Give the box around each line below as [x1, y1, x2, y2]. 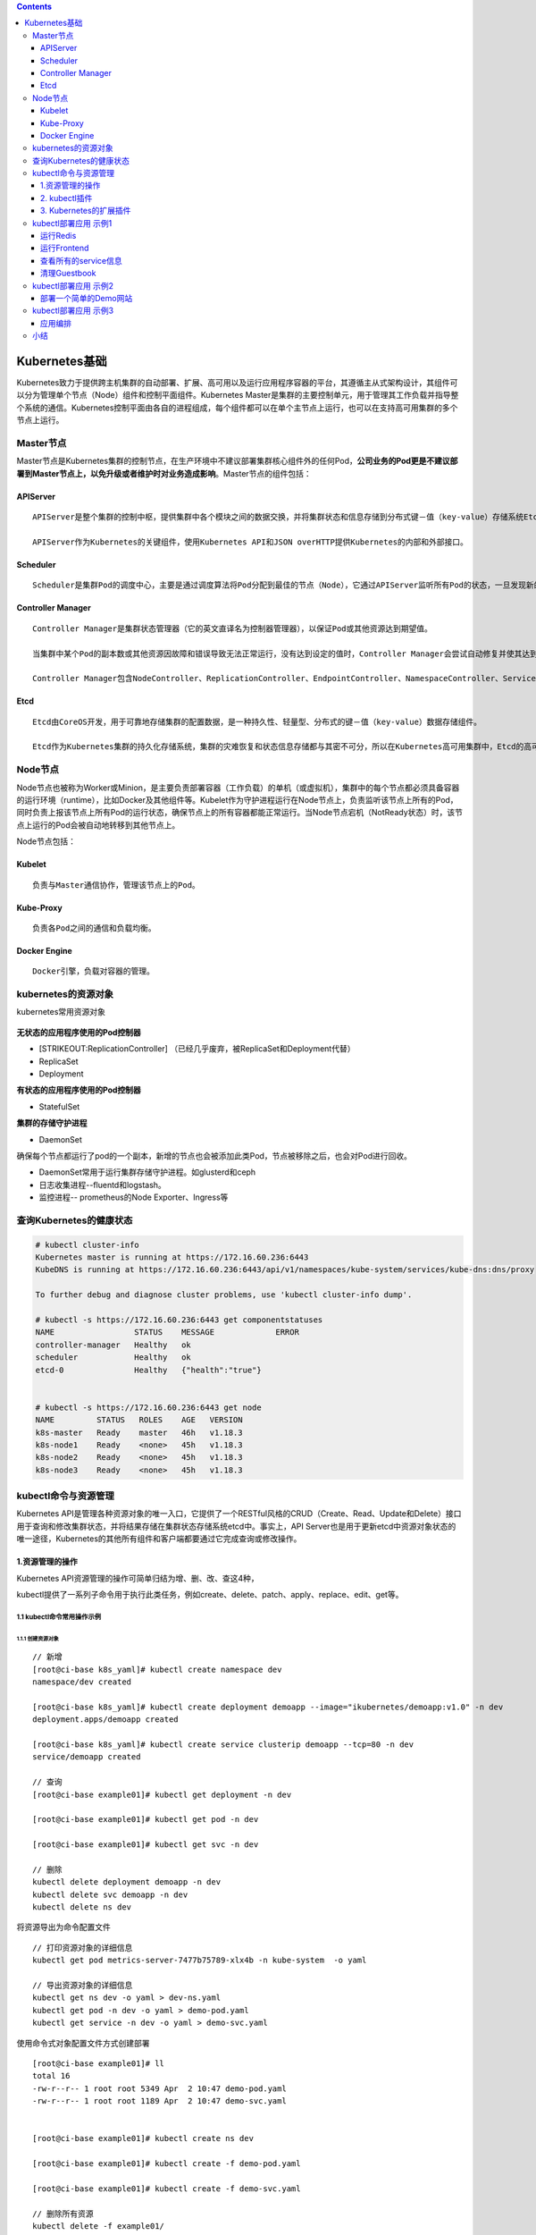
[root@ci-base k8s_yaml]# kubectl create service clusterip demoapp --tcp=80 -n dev [32, 1739, 415, 1750]
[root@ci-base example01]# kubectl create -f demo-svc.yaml [32, 2183, 301, 2194]
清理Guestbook [40, 268, 96, 279]
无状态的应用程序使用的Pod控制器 [16, 1026, 142, 1037]
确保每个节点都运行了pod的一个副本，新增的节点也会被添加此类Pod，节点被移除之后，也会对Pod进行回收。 [16, 1150, 413, 1161]
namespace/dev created [32, 1677, 132, 1687]
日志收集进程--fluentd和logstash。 [38, 1179, 167, 1190]
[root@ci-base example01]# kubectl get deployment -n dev [32, 1789, 292, 1800]
